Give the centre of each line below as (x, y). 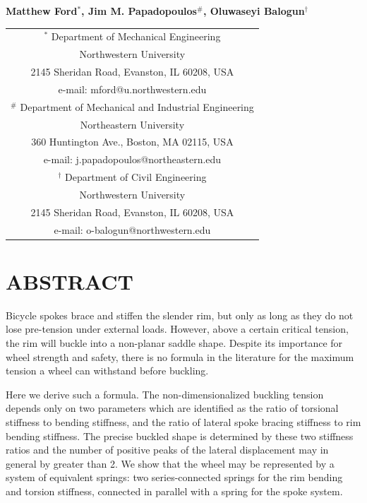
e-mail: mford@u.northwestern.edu (132, 89)
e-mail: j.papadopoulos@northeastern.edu (132, 159)
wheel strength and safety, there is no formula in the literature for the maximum (180, 356)
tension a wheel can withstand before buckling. (107, 371)
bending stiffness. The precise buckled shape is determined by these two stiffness (180, 436)
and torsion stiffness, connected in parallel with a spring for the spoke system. (174, 491)
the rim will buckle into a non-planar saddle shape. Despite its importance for (174, 343)
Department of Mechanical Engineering (136, 36)
